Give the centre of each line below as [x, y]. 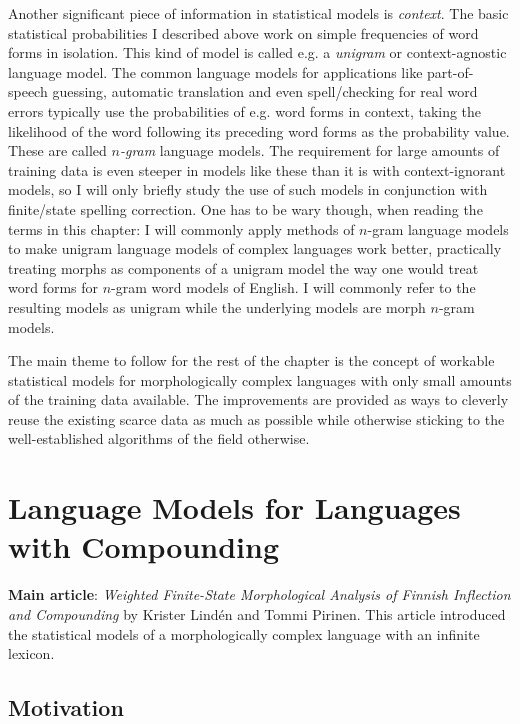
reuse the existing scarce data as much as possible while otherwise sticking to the [256, 418]
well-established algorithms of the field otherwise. [159, 438]
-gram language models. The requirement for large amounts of [309, 150]
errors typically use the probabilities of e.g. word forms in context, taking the [245, 110]
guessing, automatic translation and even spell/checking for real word [265, 91]
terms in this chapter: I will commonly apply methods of [181, 228]
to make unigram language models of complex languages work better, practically [255, 248]
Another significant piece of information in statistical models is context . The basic [258, 13]
